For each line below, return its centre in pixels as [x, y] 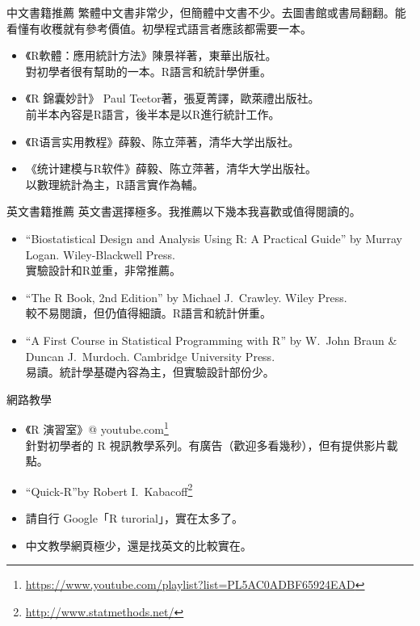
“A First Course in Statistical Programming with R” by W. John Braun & [211, 340]
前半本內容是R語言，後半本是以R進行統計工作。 [153, 113]
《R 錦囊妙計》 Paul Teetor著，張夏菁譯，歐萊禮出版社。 [172, 98]
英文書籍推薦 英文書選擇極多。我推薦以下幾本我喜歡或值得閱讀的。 [184, 211]
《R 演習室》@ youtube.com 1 [97, 428]
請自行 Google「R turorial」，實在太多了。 [134, 517]
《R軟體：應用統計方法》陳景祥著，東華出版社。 [151, 55]
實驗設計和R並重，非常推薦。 [103, 270]
